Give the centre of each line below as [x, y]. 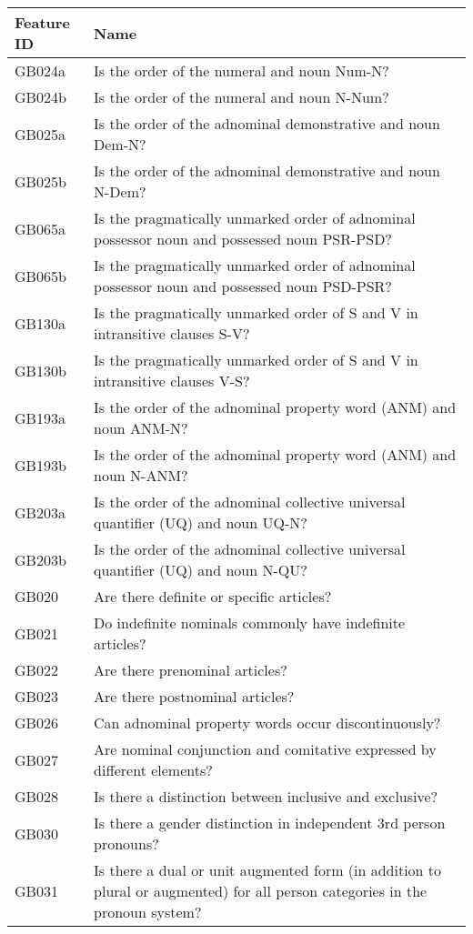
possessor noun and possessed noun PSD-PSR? [243, 286]
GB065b [40, 276]
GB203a [40, 512]
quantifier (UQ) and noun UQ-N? [201, 522]
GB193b [40, 465]
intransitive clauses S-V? [172, 333]
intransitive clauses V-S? [172, 381]
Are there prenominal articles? [191, 670]
